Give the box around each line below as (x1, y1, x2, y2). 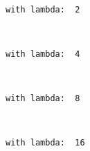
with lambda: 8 (6, 94, 80, 104)
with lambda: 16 (6, 138, 85, 148)
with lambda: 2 (6, 4, 80, 15)
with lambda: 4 (6, 48, 80, 59)
